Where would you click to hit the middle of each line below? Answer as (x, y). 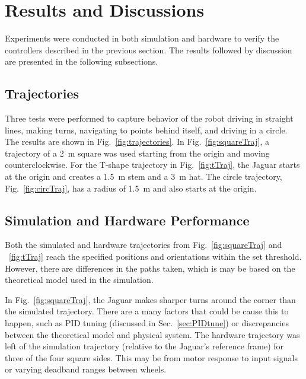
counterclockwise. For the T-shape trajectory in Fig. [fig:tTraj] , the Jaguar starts (152, 165)
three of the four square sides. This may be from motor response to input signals (151, 357)
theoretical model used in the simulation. (79, 280)
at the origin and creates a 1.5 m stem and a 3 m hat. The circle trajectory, (144, 176)
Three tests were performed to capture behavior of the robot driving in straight (149, 118)
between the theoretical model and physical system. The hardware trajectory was (152, 334)
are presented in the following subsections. (82, 61)
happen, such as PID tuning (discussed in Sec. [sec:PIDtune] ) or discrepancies (147, 323)
